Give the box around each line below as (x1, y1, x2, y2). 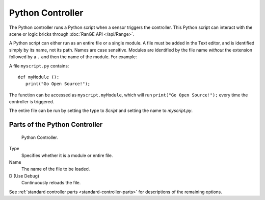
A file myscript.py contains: (9, 63, 69, 68)
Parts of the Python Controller (9, 120, 103, 129)
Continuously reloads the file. (21, 180, 81, 186)
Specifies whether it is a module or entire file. (21, 152, 113, 158)
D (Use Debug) (9, 173, 39, 178)
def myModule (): (18, 74, 59, 80)
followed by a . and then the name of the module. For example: (9, 54, 137, 60)
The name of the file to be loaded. (21, 166, 90, 172)
